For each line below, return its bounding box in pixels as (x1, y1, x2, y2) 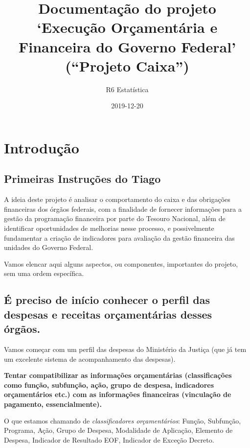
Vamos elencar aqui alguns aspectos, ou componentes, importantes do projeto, (4, 258, 238, 269)
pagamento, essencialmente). (4, 398, 102, 409)
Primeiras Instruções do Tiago (4, 171, 161, 186)
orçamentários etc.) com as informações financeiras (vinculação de (4, 389, 231, 399)
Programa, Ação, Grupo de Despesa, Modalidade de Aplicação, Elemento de (4, 425, 233, 435)
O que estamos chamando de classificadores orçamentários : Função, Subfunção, (4, 415, 241, 425)
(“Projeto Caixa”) (65, 55, 189, 75)
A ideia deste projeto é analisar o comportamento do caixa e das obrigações (4, 194, 230, 204)
